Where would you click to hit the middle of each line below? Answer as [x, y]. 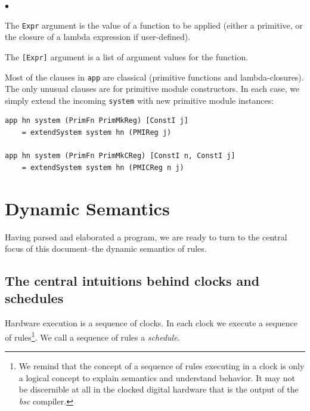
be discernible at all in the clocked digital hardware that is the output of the [159, 389]
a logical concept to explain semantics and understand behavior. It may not [157, 377]
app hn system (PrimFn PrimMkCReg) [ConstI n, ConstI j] [120, 156]
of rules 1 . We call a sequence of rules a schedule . [92, 336]
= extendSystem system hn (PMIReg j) [97, 132]
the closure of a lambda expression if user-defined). [98, 37]
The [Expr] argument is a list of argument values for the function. [127, 56]
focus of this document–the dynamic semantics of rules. [106, 248]
